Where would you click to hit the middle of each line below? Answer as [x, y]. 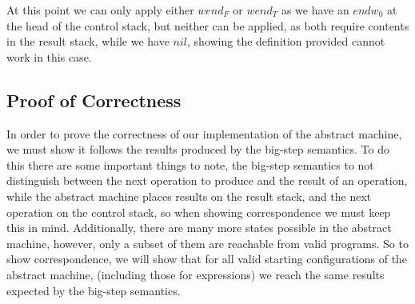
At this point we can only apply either [100, 10]
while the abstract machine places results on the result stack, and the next [189, 196]
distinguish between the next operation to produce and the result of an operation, [207, 180]
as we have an [315, 10]
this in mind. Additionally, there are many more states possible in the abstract [199, 228]
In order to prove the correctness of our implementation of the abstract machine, [204, 133]
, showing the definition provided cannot [286, 41]
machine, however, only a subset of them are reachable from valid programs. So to [207, 243]
